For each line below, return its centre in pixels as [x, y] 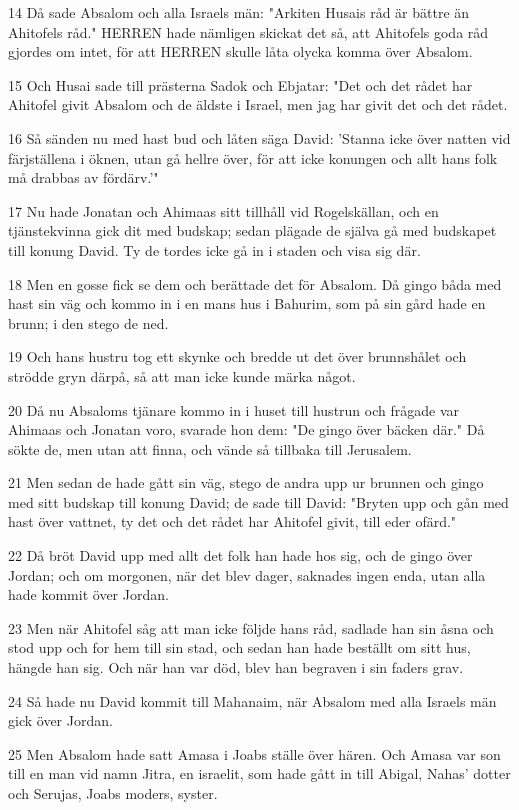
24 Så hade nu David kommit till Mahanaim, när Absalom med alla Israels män [252, 700]
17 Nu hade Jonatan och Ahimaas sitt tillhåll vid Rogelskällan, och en [223, 210]
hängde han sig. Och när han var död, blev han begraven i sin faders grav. [236, 667]
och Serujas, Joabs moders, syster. [113, 793]
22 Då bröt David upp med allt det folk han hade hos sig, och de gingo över [240, 555]
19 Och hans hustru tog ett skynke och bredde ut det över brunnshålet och [237, 356]
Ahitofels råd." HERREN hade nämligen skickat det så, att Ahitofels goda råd [248, 31]
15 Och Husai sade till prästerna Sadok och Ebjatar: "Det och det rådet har [240, 84]
